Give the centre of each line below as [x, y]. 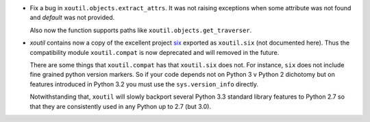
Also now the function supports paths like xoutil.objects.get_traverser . [141, 30]
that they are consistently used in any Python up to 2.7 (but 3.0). [121, 106]
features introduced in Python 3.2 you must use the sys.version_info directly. [144, 84]
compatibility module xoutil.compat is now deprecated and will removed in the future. [155, 52]
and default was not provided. [72, 18]
